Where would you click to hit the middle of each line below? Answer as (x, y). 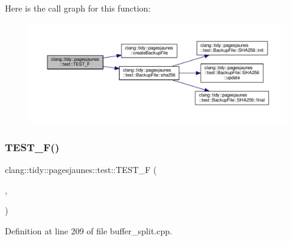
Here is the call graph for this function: (78, 8)
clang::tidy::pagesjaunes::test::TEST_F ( (81, 170)
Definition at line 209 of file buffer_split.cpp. (89, 230)
